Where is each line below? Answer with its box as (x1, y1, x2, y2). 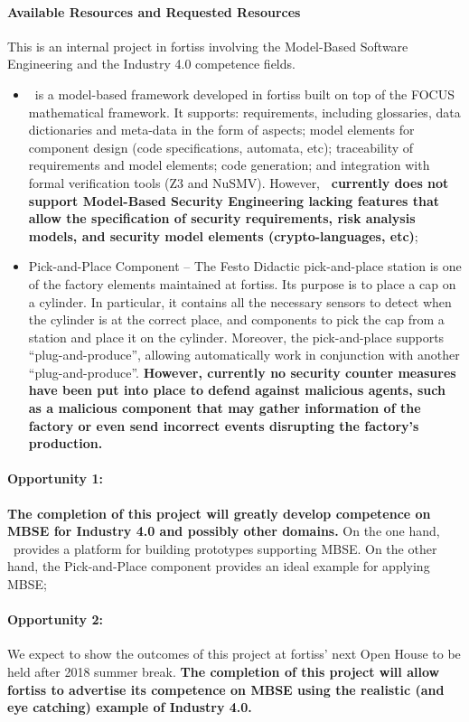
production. (28, 434, 103, 453)
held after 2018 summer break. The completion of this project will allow (7, 662, 440, 681)
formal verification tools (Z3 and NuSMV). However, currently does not (28, 173, 449, 192)
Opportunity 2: (7, 610, 103, 629)
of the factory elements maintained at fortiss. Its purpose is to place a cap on (28, 274, 456, 293)
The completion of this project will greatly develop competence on (7, 503, 431, 522)
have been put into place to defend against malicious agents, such (28, 380, 446, 399)
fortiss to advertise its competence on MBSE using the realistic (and (7, 680, 445, 699)
